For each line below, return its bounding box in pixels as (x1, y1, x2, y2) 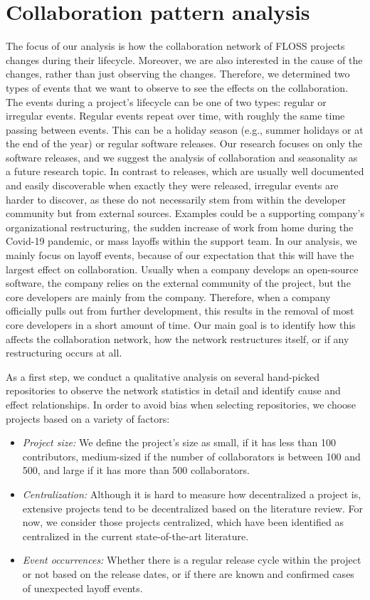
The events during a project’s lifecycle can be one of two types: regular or (6, 94, 327, 109)
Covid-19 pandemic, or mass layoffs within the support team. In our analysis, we (6, 233, 357, 248)
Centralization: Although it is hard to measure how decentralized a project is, (22, 486, 361, 501)
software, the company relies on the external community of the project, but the (6, 275, 351, 290)
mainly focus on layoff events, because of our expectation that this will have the (6, 248, 354, 263)
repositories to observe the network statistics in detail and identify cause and (6, 383, 341, 398)
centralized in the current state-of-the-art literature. (22, 528, 249, 543)
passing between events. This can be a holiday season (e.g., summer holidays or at (6, 122, 364, 137)
